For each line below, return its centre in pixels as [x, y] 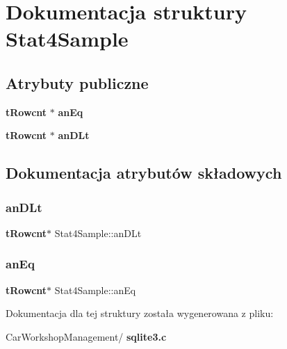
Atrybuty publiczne [77, 82]
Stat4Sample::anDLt [98, 233]
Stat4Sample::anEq [95, 290]
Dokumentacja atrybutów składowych [144, 173]
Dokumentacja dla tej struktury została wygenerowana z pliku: [140, 313]
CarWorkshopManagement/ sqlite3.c [86, 336]
